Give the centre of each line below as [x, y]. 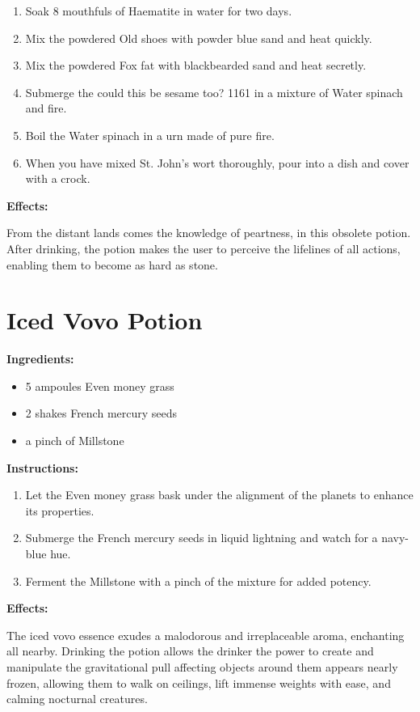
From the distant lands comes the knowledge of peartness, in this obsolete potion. [209, 233]
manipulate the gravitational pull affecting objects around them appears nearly [202, 666]
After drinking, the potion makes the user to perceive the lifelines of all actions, [204, 248]
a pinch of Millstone [75, 441]
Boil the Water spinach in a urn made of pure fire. [150, 135]
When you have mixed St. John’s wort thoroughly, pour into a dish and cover [217, 162]
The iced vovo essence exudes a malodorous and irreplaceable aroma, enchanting [206, 635]
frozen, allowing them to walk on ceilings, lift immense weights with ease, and [199, 682]
